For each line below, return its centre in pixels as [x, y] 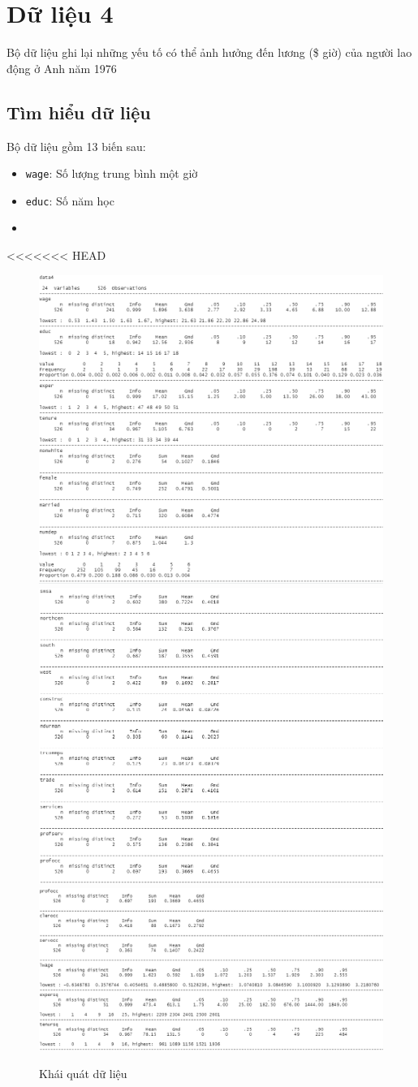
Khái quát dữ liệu [83, 1073]
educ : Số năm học [70, 200]
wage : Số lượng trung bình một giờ [112, 173]
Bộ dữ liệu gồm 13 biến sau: [76, 146]
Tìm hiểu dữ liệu [79, 112]
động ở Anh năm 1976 [62, 68]
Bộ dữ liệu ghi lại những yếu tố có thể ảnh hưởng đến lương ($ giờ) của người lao [209, 52]
